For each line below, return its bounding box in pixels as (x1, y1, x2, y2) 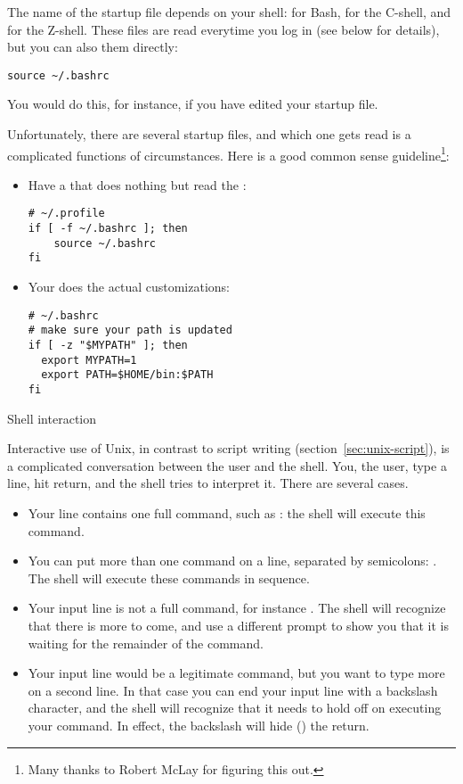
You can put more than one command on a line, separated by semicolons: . (28, 551, 437, 570)
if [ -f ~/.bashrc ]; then (28, 222, 188, 235)
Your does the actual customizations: (28, 277, 231, 296)
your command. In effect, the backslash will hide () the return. (28, 715, 370, 734)
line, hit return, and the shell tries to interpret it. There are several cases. (7, 474, 409, 492)
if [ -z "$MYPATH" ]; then (28, 339, 188, 351)
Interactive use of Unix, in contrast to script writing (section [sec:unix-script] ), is (7, 439, 450, 458)
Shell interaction (7, 409, 97, 427)
